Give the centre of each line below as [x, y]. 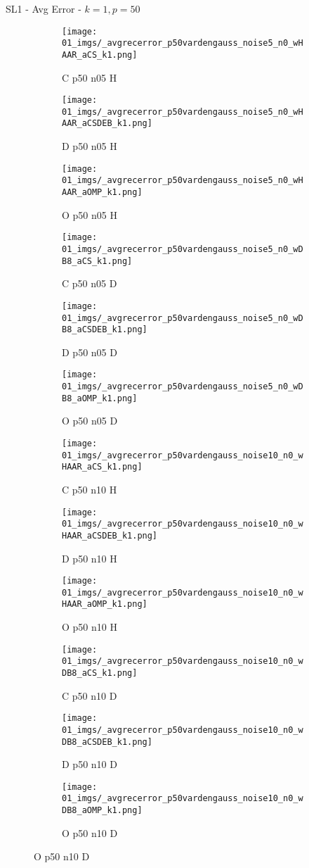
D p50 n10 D [90, 764]
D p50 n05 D [90, 352]
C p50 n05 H [90, 77]
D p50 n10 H [90, 558]
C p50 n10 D [90, 695]
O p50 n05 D [90, 421]
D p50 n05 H [90, 146]
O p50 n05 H [90, 214]
